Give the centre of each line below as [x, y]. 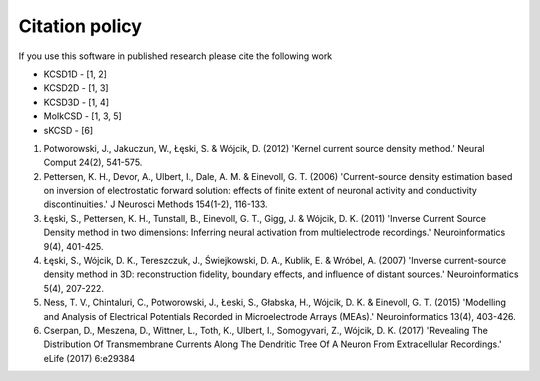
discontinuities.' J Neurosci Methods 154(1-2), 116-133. [156, 204]
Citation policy [80, 26]
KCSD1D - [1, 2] [75, 74]
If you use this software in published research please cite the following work [175, 56]
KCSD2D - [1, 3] [76, 88]
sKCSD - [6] [68, 130]
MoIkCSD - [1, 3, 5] [82, 116]
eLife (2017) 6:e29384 [89, 358]
